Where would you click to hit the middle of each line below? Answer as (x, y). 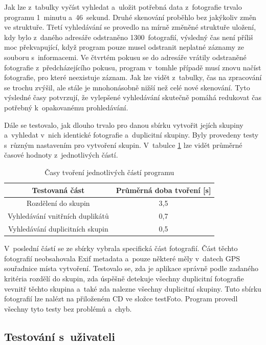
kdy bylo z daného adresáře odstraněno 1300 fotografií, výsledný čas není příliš (129, 37)
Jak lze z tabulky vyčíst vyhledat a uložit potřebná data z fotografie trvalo (123, 7)
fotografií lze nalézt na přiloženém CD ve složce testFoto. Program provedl (121, 299)
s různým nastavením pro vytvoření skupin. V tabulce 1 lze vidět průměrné (123, 145)
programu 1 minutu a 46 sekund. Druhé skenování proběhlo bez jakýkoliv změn (130, 17)
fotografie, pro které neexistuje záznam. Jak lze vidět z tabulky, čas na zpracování (133, 77)
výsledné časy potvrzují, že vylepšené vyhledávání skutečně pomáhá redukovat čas (133, 97)
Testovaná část (58, 190)
